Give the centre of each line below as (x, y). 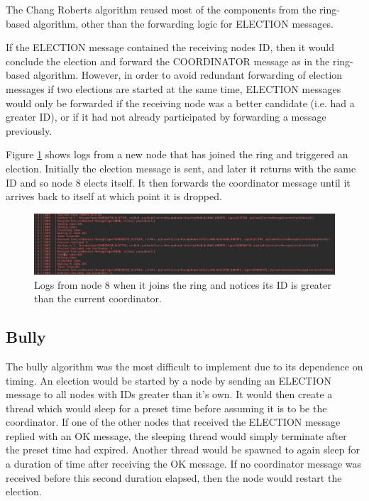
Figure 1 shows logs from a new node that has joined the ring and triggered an (177, 154)
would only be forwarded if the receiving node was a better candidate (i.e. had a (180, 103)
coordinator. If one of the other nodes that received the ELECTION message (173, 422)
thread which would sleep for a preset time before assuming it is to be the (166, 408)
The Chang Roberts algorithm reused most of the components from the (161, 9)
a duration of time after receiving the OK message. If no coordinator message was (184, 464)
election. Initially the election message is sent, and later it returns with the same (181, 168)
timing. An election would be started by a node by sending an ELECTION (169, 380)
